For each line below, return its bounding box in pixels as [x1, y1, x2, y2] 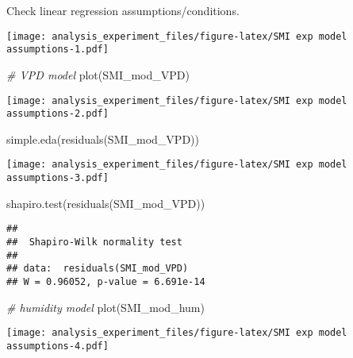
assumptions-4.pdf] [6, 340, 109, 352]
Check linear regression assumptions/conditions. [6, 2, 240, 18]
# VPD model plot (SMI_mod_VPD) [6, 66, 190, 83]
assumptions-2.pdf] [6, 108, 109, 120]
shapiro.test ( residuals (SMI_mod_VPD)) [6, 194, 205, 211]
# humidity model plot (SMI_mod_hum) [6, 298, 205, 315]
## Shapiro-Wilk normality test [6, 236, 182, 248]
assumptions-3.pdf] [6, 172, 109, 184]
